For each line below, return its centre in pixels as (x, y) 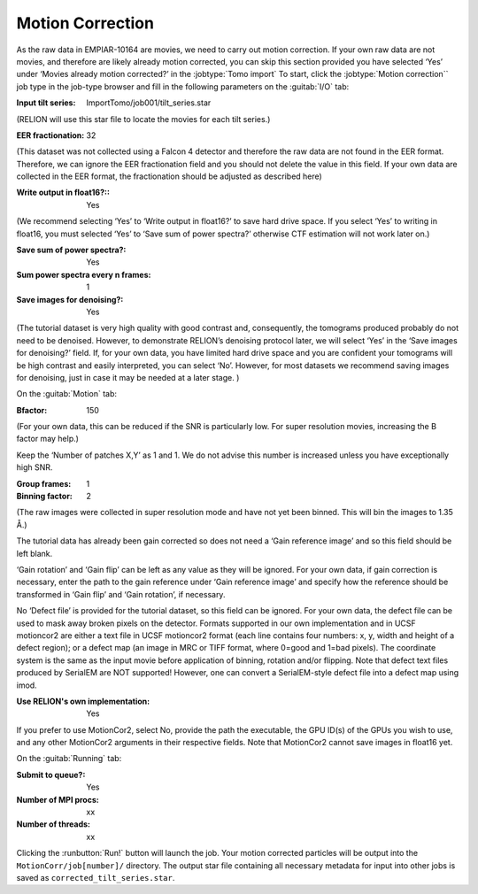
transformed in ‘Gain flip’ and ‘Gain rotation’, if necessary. (121, 594)
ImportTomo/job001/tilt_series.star (149, 103)
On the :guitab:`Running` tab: (69, 759)
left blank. (35, 553)
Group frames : (44, 483)
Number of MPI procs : (58, 799)
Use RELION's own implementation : (83, 701)
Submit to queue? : (51, 775)
